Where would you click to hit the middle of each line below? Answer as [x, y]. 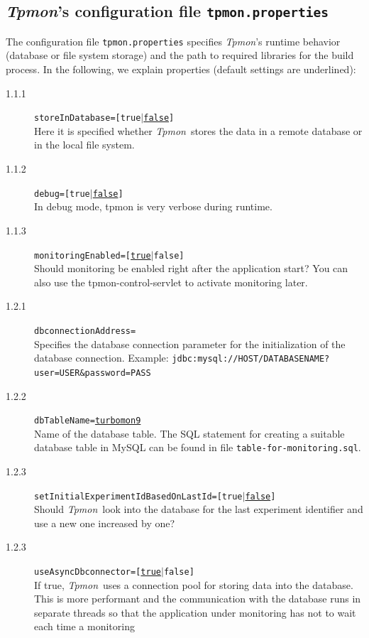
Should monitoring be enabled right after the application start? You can [191, 268]
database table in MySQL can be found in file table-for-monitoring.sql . [198, 447]
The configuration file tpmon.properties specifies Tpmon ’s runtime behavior [173, 41]
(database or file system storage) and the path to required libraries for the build [180, 55]
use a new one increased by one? [105, 523]
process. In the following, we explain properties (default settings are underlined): [181, 69]
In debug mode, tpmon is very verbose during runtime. [153, 206]
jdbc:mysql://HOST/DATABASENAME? [251, 359]
